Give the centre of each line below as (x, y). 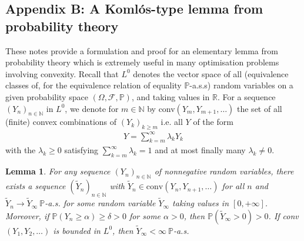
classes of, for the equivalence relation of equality (93, 85)
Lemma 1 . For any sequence (58, 171)
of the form (213, 122)
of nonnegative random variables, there (224, 171)
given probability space (47, 96)
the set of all (260, 108)
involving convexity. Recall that (62, 73)
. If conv (283, 215)
